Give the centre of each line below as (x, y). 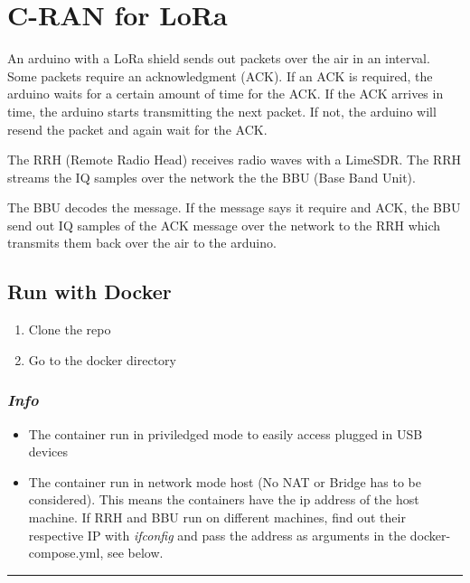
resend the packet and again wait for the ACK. (137, 129)
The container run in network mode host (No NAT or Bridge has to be (225, 481)
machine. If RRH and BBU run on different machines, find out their (217, 517)
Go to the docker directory (102, 359)
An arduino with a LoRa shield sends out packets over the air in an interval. (219, 58)
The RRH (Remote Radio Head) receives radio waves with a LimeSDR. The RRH (234, 160)
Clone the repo (70, 329)
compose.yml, (66, 553)
